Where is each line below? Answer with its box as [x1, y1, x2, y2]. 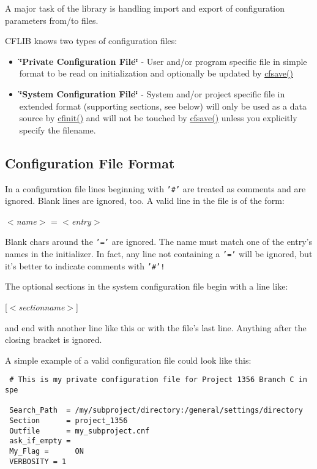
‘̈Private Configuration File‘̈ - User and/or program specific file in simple [19, 54, 307, 67]
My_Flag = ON [9, 446, 84, 456]
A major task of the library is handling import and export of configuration [5, 2, 285, 14]
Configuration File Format [5, 153, 175, 172]
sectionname [18, 300, 65, 313]
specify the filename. [19, 123, 96, 136]
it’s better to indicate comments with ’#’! [5, 259, 165, 272]
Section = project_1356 [9, 416, 128, 425]
